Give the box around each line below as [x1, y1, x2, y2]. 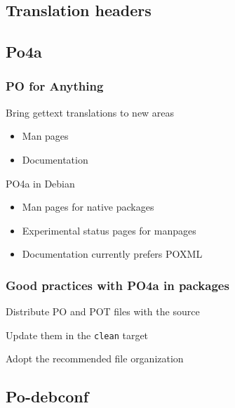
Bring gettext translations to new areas [6, 105, 175, 119]
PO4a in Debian [6, 176, 75, 190]
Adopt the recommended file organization [6, 351, 184, 366]
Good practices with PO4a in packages [6, 276, 229, 294]
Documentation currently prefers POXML [22, 246, 203, 261]
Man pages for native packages [22, 199, 154, 214]
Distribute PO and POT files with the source [6, 304, 200, 319]
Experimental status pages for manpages [22, 223, 196, 237]
